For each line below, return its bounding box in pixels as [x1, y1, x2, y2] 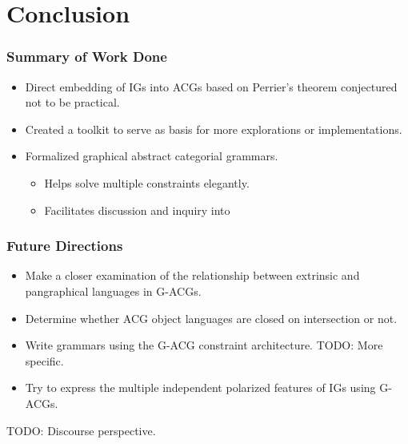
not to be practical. [25, 94, 120, 111]
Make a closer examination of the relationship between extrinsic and [25, 267, 360, 284]
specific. [25, 352, 64, 369]
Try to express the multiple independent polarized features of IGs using [25, 379, 376, 396]
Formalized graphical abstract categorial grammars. [25, 147, 278, 164]
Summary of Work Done [6, 46, 167, 67]
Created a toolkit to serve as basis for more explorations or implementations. [25, 120, 402, 137]
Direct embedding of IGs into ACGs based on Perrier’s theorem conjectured [25, 78, 398, 95]
